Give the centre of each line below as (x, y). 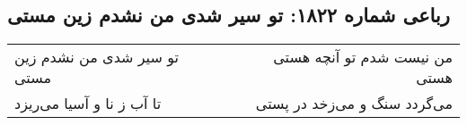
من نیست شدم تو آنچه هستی (363, 57)
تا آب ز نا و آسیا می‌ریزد (88, 104)
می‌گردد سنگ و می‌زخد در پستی (354, 104)
